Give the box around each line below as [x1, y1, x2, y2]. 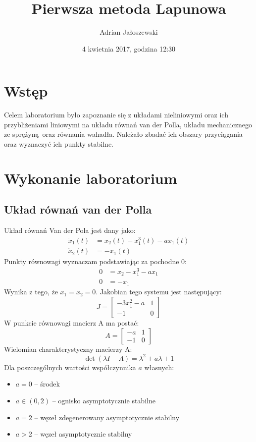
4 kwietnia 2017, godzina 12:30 [82, 43, 176, 54]
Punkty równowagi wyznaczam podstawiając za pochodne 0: [4, 256, 187, 267]
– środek [34, 379, 60, 389]
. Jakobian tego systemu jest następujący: [96, 286, 222, 297]
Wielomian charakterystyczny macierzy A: [4, 343, 132, 354]
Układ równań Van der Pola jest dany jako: [4, 225, 136, 235]
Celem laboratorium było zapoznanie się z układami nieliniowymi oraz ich [4, 110, 228, 120]
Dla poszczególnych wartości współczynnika [4, 362, 136, 372]
